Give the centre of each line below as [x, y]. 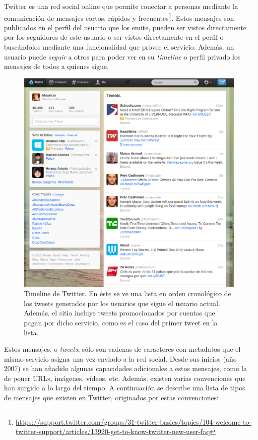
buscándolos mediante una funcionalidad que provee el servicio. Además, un [119, 47]
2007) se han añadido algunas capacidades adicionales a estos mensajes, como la [126, 368]
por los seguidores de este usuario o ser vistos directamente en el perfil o [114, 37]
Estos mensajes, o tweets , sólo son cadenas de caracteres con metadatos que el [122, 349]
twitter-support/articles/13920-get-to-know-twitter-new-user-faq [113, 431]
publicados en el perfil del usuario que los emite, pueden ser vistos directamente [125, 27]
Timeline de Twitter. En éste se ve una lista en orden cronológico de [128, 293]
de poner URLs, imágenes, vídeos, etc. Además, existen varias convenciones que [125, 378]
